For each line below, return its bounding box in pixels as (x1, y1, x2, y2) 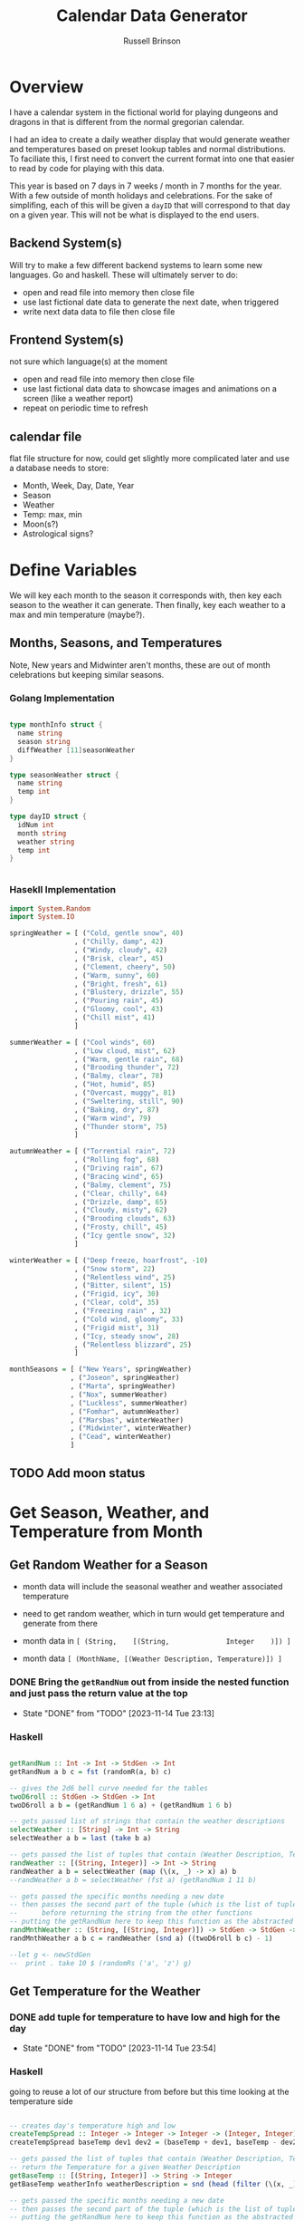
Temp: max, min (22, 509, 83, 520)
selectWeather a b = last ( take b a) (9, 1834, 152, 1843)
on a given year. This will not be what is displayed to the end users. (9, 209, 260, 220)
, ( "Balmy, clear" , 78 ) (73, 1071, 165, 1081)
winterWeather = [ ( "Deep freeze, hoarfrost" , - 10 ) (9, 1256, 208, 1265)
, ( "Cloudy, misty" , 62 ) (73, 1206, 168, 1215)
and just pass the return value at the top (9, 1687, 188, 1700)
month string (17, 828, 67, 838)
